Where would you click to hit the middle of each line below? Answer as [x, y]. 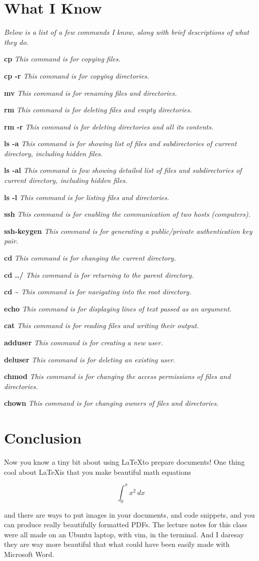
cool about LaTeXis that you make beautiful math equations [98, 472]
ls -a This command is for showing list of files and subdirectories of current [120, 143]
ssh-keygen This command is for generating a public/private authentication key [128, 231]
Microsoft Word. [29, 554]
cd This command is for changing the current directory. [90, 258]
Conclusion [43, 438]
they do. [16, 42]
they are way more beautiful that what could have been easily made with [117, 544]
